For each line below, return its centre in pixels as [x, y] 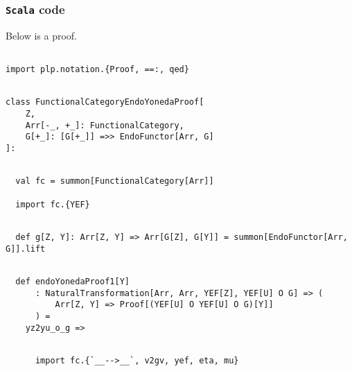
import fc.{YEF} [53, 204]
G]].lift [26, 249]
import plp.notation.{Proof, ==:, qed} [97, 70]
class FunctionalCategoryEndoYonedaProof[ [105, 102]
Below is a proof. [41, 35]
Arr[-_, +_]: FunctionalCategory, [105, 125]
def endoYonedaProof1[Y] [72, 281]
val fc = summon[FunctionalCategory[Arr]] [115, 181]
